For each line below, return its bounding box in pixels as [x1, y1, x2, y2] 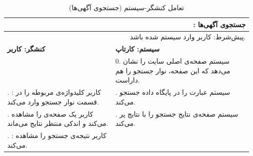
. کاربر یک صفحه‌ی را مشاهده [7, 108, 93, 119]
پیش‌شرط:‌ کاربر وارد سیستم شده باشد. [129, 32, 246, 42]
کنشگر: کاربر [7, 44, 45, 54]
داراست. [115, 75, 140, 85]
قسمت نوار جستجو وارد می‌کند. [7, 96, 99, 106]
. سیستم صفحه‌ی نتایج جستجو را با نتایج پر [115, 108, 238, 119]
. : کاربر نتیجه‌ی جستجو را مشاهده [7, 130, 107, 140]
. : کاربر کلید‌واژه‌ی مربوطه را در [7, 87, 101, 97]
